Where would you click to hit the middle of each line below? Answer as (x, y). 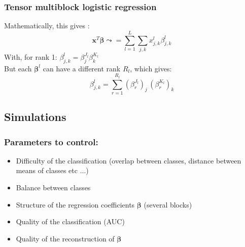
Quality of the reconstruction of (65, 238)
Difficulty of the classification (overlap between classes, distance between (129, 160)
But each (18, 68)
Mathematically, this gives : (47, 26)
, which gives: (151, 68)
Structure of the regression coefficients (75, 204)
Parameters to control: (51, 141)
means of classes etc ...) (52, 170)
